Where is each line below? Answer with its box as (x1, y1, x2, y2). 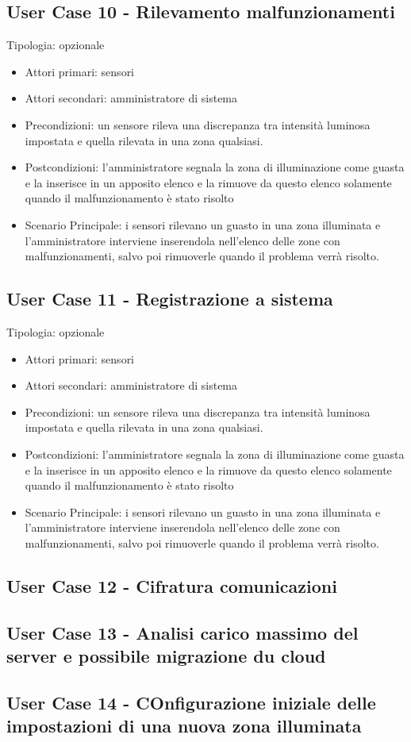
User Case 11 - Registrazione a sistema (6, 286, 333, 311)
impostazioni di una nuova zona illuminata (6, 713, 362, 738)
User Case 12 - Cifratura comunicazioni (6, 573, 337, 598)
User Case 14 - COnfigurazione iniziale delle (6, 690, 376, 714)
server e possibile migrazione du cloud (6, 644, 326, 668)
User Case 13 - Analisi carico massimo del (6, 620, 359, 644)
